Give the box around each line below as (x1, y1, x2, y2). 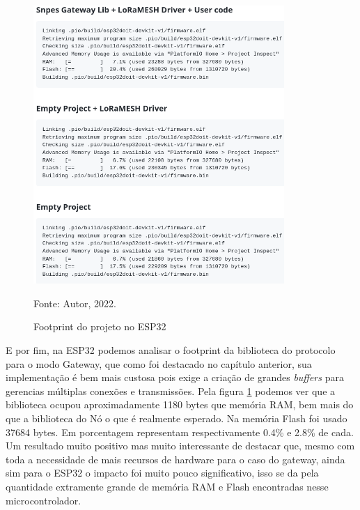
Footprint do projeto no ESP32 (33, 319, 166, 334)
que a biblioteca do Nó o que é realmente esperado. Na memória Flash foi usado (6, 411, 347, 426)
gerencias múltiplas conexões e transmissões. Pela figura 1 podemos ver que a (6, 383, 336, 398)
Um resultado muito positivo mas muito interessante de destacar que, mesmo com (6, 438, 355, 453)
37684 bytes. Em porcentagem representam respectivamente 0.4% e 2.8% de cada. (6, 424, 354, 439)
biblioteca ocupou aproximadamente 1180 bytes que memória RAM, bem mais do (6, 397, 354, 412)
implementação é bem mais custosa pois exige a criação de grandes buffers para (6, 370, 344, 385)
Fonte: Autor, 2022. (33, 295, 116, 310)
